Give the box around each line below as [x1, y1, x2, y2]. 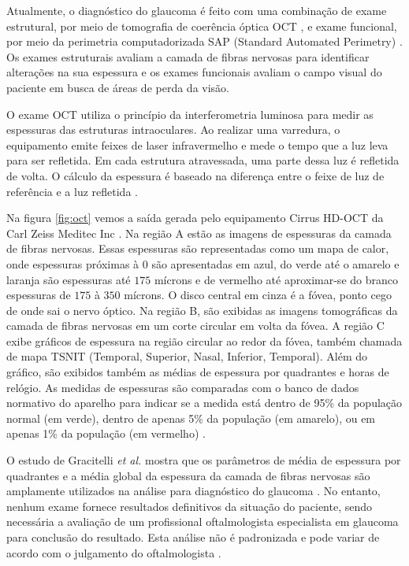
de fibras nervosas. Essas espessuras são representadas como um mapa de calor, [6, 240, 389, 257]
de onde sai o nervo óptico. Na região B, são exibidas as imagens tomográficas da [6, 301, 398, 318]
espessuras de [6, 287, 71, 303]
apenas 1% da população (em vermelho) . [6, 425, 206, 442]
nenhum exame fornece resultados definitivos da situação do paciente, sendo [6, 498, 373, 514]
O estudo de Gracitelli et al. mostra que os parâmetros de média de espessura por [6, 452, 401, 468]
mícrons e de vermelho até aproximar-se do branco [154, 271, 398, 287]
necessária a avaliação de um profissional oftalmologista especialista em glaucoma [6, 513, 399, 530]
